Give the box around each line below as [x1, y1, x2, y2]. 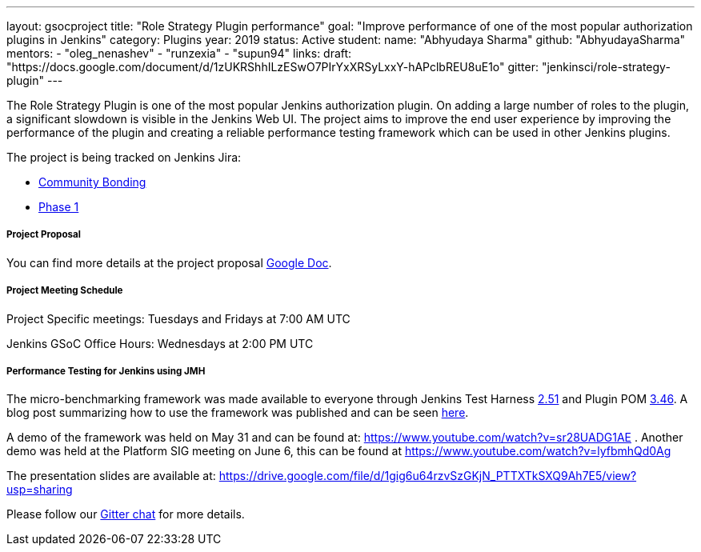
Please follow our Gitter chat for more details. [6, 507, 245, 522]
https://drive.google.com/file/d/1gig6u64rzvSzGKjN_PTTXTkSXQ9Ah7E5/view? [218, 469, 637, 483]
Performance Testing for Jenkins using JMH [6, 365, 206, 377]
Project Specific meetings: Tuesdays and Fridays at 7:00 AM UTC [6, 311, 350, 326]
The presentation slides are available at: [6, 469, 216, 483]
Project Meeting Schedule [6, 285, 123, 297]
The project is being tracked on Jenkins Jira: [6, 150, 242, 164]
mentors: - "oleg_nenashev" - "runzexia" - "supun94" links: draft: [6, 46, 352, 60]
